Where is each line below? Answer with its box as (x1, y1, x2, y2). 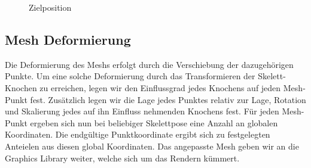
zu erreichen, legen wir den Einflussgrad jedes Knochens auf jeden (39, 81, 281, 94)
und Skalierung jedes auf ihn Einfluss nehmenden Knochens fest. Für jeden (5, 105, 279, 117)
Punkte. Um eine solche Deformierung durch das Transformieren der (5, 70, 255, 82)
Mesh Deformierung (5, 30, 131, 48)
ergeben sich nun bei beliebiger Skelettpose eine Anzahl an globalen (30, 116, 278, 129)
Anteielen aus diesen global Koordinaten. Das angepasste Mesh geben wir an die (5, 139, 299, 152)
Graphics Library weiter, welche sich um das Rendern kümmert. (5, 151, 240, 164)
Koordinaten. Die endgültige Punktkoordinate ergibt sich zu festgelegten (5, 128, 270, 141)
